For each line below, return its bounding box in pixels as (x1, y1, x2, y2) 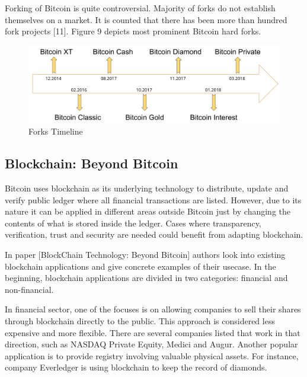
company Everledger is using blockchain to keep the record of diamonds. (5, 361, 267, 373)
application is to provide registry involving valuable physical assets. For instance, (5, 349, 299, 362)
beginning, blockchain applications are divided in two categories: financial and (5, 271, 288, 284)
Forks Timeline (28, 125, 83, 138)
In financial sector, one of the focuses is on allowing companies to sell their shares (5, 303, 301, 315)
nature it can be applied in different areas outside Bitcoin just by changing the (5, 205, 291, 218)
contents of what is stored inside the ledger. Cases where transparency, (5, 216, 261, 229)
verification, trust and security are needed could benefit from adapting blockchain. (5, 228, 303, 241)
